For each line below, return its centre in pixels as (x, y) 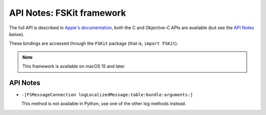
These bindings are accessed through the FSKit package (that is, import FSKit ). (94, 43)
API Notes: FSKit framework (67, 13)
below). (17, 34)
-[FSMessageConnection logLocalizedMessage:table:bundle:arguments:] (107, 95)
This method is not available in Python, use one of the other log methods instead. (104, 104)
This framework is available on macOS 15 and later (74, 66)
